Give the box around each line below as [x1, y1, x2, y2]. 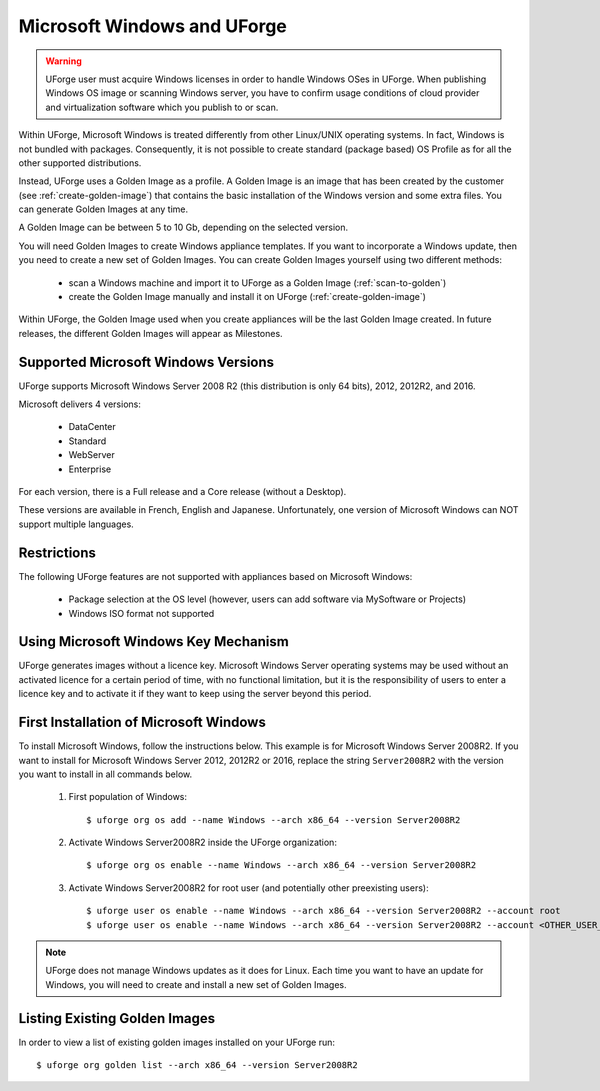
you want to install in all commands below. [18, 768, 193, 780]
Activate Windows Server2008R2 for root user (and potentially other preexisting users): [68, 881, 429, 894]
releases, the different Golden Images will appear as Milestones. [18, 327, 284, 339]
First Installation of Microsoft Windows [18, 714, 267, 731]
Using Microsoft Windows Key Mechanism [18, 633, 289, 650]
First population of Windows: [68, 791, 188, 803]
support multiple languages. [18, 518, 134, 530]
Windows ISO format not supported [68, 607, 215, 619]
